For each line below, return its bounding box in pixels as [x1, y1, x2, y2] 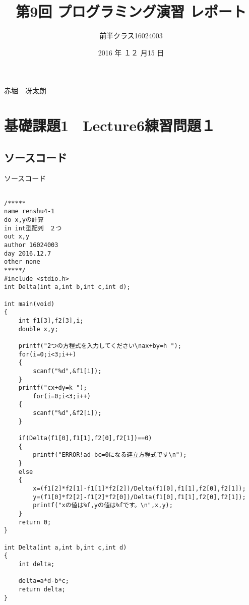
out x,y [4, 233, 30, 240]
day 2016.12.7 [4, 250, 51, 257]
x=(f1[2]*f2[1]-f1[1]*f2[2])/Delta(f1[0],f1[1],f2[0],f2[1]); [33, 485, 246, 493]
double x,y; [18, 325, 58, 333]
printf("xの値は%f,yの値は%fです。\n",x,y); [33, 502, 173, 509]
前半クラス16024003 [99, 30, 163, 41]
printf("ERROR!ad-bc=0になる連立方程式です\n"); [33, 451, 187, 459]
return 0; [18, 518, 51, 526]
